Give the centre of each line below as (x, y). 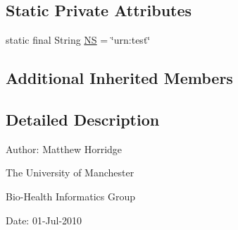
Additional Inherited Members (119, 78)
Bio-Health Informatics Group (71, 196)
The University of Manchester (70, 172)
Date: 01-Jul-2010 (44, 220)
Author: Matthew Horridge (64, 149)
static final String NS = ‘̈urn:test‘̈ (78, 40)
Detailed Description (83, 119)
